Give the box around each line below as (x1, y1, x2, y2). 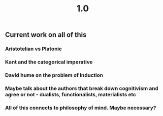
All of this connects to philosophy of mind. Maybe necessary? (5, 104, 157, 111)
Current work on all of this (5, 30, 87, 39)
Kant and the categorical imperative (5, 58, 93, 65)
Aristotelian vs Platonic (5, 45, 62, 52)
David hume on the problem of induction (5, 72, 103, 79)
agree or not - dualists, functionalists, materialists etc (5, 91, 136, 98)
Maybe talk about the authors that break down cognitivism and (5, 85, 159, 91)
